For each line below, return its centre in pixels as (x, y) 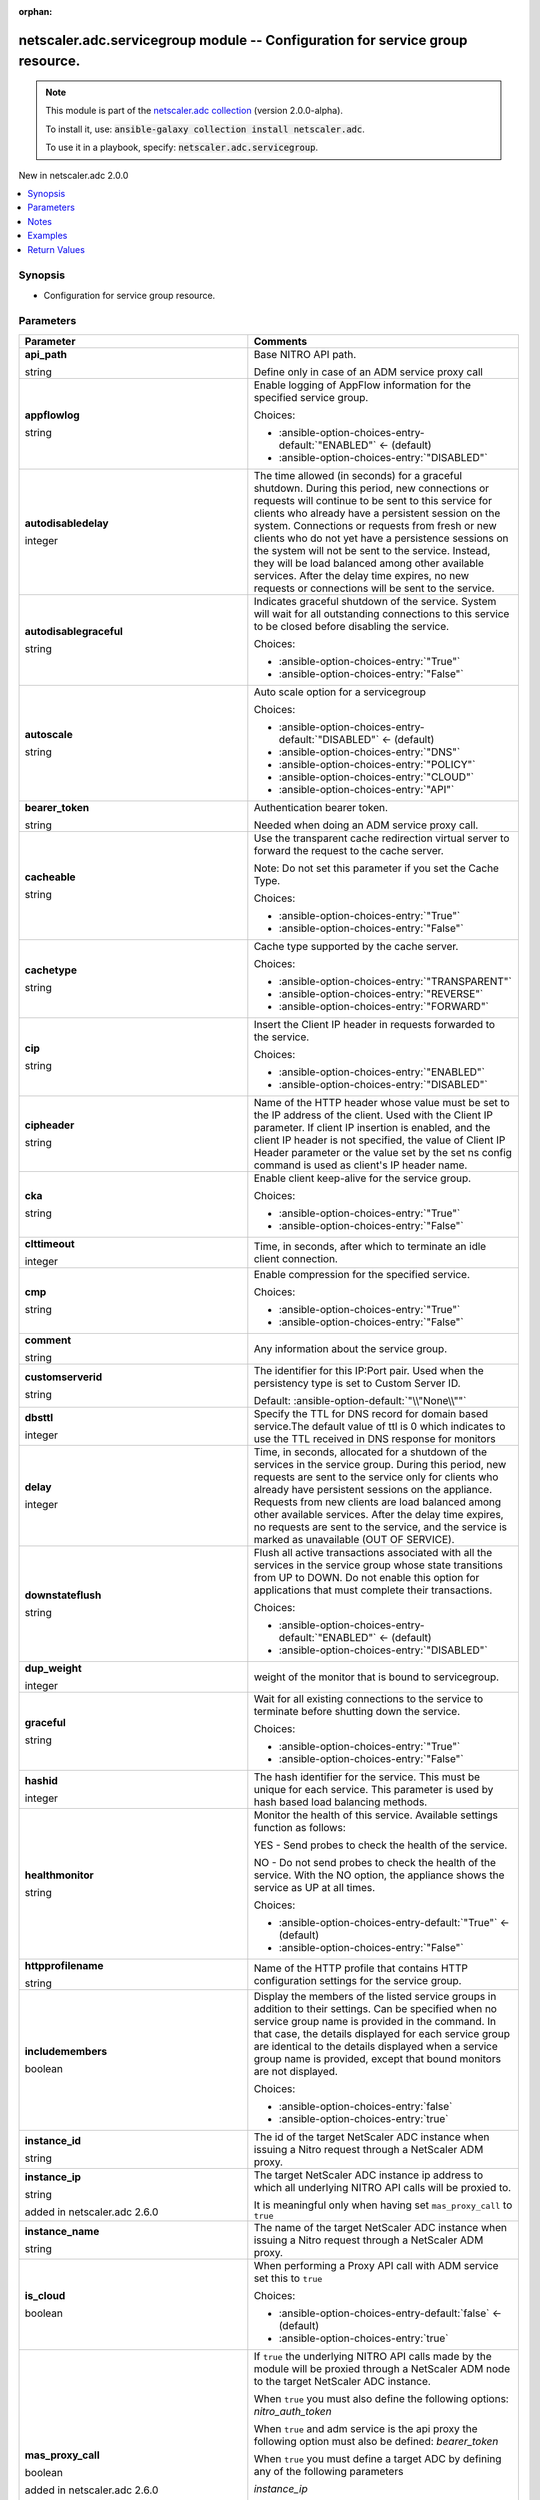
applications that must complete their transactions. (373, 1590)
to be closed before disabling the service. (351, 626)
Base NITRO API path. (305, 354)
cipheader (49, 1125)
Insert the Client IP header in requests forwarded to (374, 1024)
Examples (47, 236)
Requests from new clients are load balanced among (377, 1502)
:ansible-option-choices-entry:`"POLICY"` (377, 764)
